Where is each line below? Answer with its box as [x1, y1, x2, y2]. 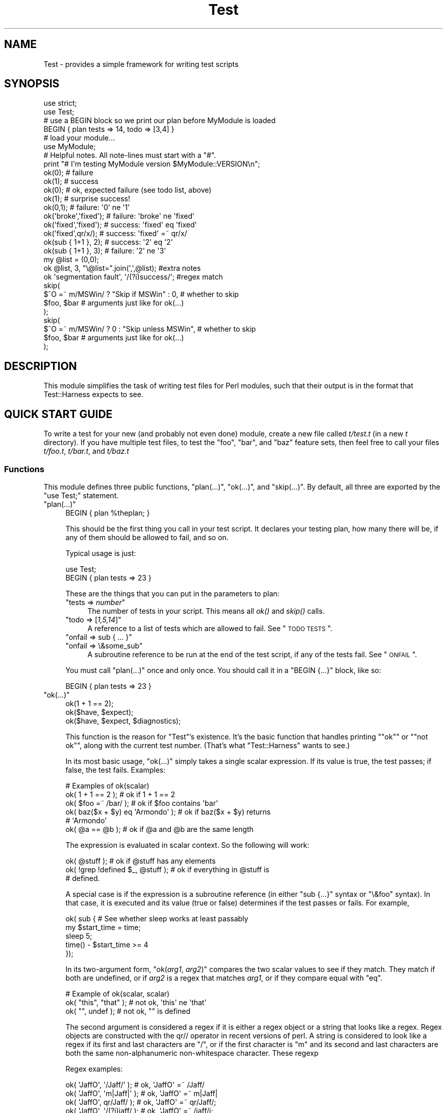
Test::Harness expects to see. [43, 390, 143, 399]
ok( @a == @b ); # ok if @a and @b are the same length [65, 824, 254, 833]
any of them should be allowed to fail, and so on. [65, 532, 229, 542]
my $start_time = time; [65, 922, 141, 932]
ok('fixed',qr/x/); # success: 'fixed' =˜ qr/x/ [43, 229, 187, 238]
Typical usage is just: [65, 548, 136, 558]
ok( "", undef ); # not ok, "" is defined [65, 1006, 191, 1015]
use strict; [43, 99, 77, 108]
